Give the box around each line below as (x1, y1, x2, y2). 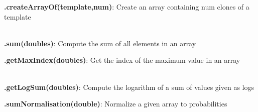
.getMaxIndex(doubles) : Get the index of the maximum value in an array (4, 55, 240, 65)
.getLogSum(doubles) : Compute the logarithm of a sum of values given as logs (4, 81, 254, 92)
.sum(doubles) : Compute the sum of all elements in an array (4, 38, 196, 48)
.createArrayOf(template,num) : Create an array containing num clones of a (4, 2, 249, 12)
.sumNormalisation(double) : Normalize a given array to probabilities (4, 98, 227, 109)
